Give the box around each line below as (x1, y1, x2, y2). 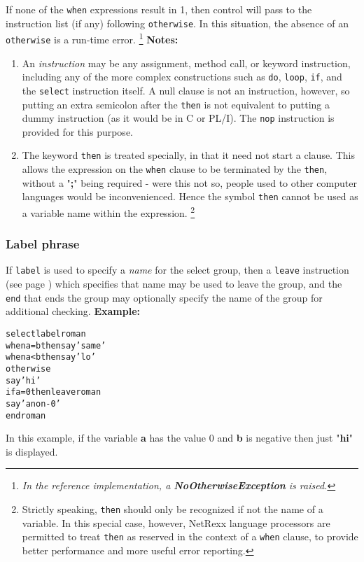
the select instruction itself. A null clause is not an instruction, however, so (22, 83, 350, 97)
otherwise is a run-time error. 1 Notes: (6, 30, 178, 46)
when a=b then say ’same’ (6, 340, 106, 351)
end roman (6, 410, 46, 421)
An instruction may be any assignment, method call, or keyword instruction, (22, 55, 351, 70)
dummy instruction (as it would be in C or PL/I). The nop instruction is (22, 111, 335, 125)
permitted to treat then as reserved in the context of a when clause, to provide (22, 529, 358, 544)
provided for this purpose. (22, 124, 133, 139)
